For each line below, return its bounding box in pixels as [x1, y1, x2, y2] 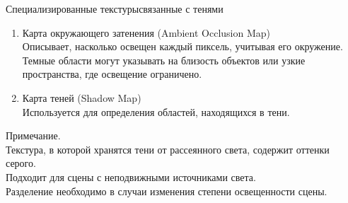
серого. [6, 156, 36, 170]
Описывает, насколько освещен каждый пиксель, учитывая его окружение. [22, 39, 343, 54]
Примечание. [6, 128, 61, 143]
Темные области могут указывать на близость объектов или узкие [22, 52, 306, 67]
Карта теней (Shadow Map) [22, 90, 141, 105]
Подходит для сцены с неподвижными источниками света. [6, 169, 256, 184]
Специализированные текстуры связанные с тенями [6, 1, 224, 16]
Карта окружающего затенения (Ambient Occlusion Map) [22, 25, 271, 40]
